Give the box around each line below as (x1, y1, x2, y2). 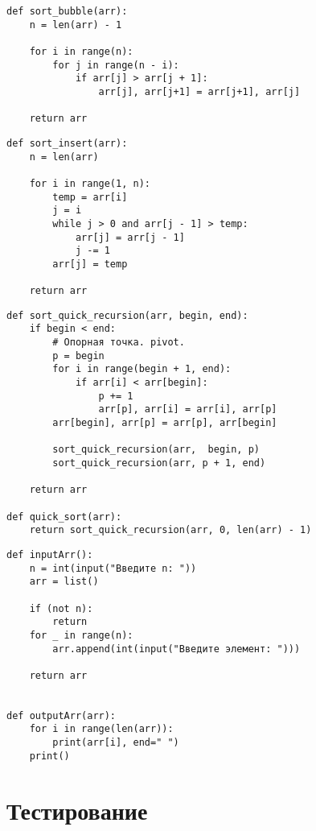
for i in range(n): (29, 45, 133, 57)
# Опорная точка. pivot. (52, 337, 185, 349)
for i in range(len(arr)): (29, 723, 174, 735)
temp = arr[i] (52, 191, 128, 203)
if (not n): (29, 602, 93, 614)
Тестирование (6, 793, 148, 826)
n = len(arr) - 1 (29, 19, 122, 31)
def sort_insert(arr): (6, 137, 128, 149)
